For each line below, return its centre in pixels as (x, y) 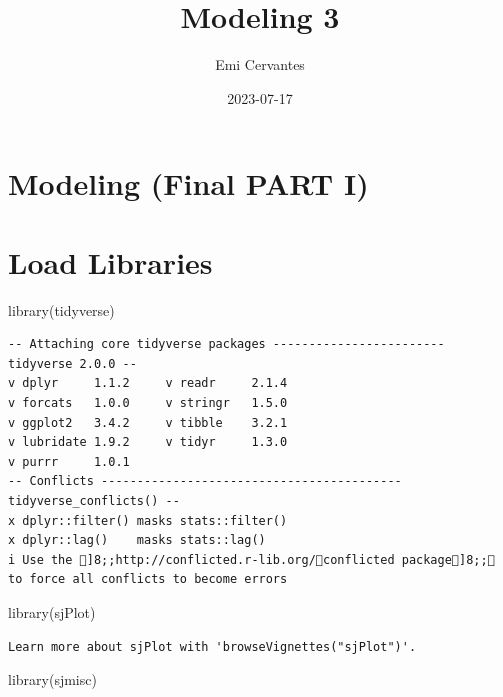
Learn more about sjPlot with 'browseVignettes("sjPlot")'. (212, 646)
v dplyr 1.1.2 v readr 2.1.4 (148, 383)
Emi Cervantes (260, 64)
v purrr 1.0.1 (69, 461)
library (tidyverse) (61, 309)
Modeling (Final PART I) (188, 183)
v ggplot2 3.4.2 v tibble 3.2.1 (148, 422)
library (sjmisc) (52, 679)
